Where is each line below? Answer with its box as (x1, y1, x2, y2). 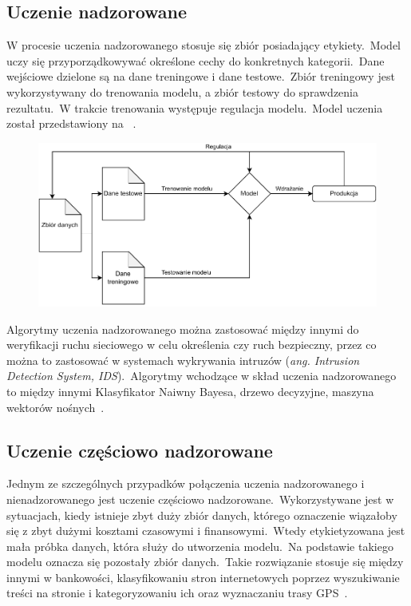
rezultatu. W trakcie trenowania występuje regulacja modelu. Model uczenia (6, 99, 383, 116)
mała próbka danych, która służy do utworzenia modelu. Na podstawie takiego (6, 537, 393, 554)
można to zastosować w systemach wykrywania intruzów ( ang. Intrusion (6, 351, 360, 368)
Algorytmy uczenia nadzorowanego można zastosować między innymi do (6, 320, 359, 337)
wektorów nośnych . (6, 398, 105, 415)
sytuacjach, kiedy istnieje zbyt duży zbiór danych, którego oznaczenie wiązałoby (6, 506, 397, 523)
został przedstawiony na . (6, 115, 136, 132)
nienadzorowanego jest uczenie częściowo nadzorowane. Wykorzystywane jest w (6, 490, 394, 507)
